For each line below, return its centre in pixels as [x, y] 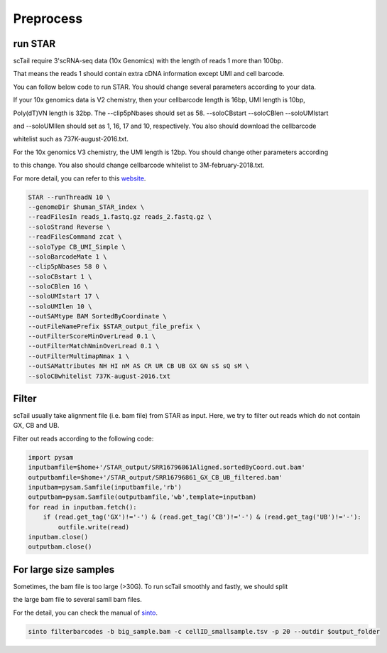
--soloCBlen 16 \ [58, 287]
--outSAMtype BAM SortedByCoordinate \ [97, 317]
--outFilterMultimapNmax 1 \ [79, 356]
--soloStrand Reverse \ [70, 227]
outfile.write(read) [94, 527]
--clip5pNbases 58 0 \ [67, 267]
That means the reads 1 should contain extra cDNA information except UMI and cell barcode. [149, 74]
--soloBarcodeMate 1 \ [67, 257]
